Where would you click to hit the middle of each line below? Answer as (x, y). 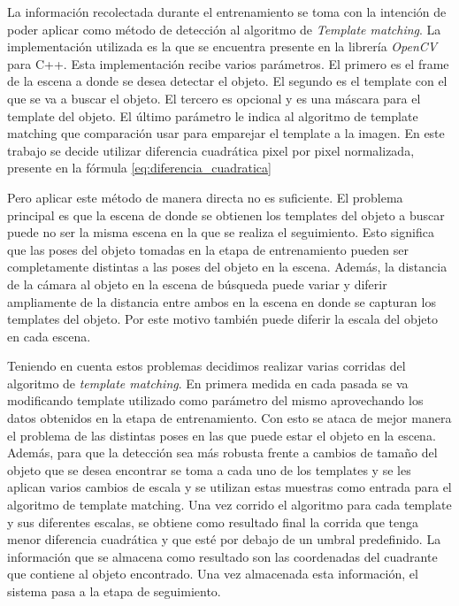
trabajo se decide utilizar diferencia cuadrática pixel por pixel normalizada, (211, 150)
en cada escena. (49, 336)
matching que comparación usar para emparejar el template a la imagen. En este (226, 133)
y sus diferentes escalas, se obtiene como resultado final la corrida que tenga (213, 522)
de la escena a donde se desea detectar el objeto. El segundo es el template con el (227, 81)
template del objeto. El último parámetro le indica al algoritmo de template (213, 115)
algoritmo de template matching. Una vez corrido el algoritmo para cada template (229, 505)
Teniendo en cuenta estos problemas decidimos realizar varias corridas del (207, 366)
